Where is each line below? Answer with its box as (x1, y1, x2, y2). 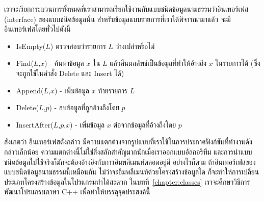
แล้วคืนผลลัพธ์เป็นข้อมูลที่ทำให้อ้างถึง (110, 58, 207, 68)
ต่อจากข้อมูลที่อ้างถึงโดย (113, 119, 176, 130)
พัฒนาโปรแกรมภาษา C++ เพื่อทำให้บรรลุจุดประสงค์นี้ (4, 186, 150, 197)
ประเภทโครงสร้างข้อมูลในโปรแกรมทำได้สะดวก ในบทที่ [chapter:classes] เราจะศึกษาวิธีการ (4, 176, 250, 187)
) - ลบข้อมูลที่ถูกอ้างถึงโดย (49, 102, 119, 113)
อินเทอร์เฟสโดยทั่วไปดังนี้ (4, 23, 71, 34)
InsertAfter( (16, 119, 54, 130)
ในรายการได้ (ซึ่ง (215, 58, 260, 68)
